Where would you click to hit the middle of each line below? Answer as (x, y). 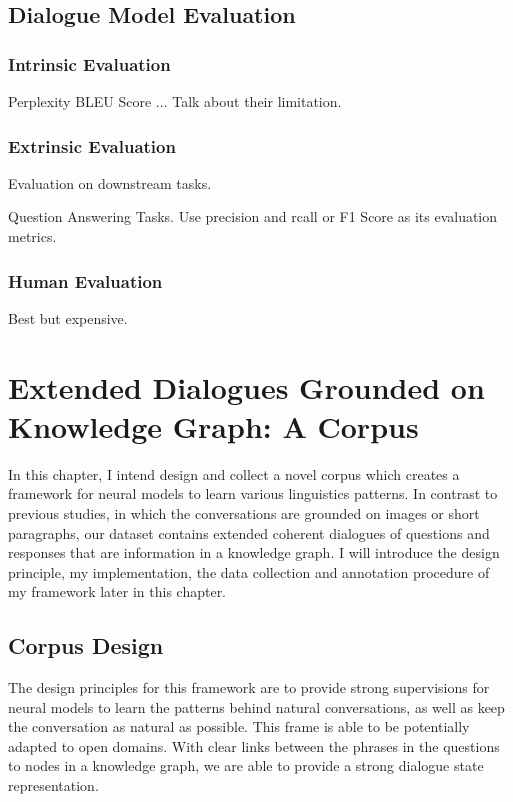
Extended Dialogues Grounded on (246, 386)
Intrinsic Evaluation (89, 63)
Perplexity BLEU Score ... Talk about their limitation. (175, 101)
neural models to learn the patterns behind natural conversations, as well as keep (256, 706)
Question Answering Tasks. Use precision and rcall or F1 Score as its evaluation (253, 216)
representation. (53, 785)
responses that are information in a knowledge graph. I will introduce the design (254, 552)
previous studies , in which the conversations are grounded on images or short (244, 512)
